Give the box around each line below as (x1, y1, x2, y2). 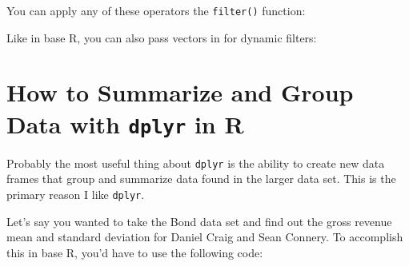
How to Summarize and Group (6, 76, 354, 109)
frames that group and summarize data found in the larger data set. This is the (6, 170, 396, 187)
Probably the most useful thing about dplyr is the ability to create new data (6, 154, 385, 171)
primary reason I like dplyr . (6, 185, 145, 202)
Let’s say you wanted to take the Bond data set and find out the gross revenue (6, 212, 392, 229)
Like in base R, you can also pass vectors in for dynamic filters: (6, 29, 317, 46)
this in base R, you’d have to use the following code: (6, 244, 263, 260)
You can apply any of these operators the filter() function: (6, 2, 306, 18)
